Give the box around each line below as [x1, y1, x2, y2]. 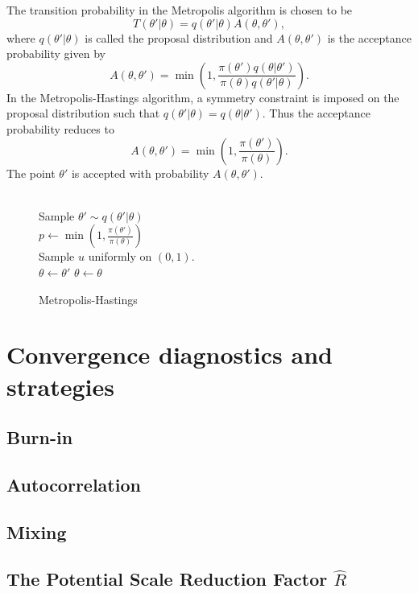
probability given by [6, 45, 106, 62]
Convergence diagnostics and [6, 338, 333, 371]
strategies [6, 369, 114, 402]
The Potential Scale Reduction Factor [6, 566, 328, 591]
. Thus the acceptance [262, 105, 370, 121]
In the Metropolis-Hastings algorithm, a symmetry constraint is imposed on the [6, 89, 399, 105]
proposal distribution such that [6, 105, 160, 121]
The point [6, 164, 56, 181]
